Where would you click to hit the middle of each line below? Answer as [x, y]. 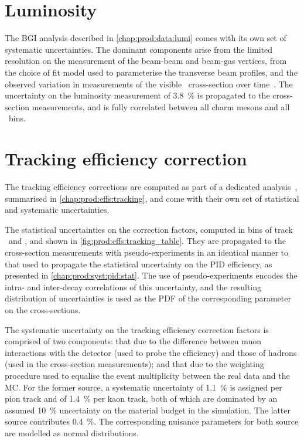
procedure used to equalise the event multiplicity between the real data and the [147, 375]
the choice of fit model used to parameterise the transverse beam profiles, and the [151, 72]
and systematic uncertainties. [57, 210]
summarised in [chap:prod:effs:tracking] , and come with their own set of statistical [152, 198]
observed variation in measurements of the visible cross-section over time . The [149, 84]
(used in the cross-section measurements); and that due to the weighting [134, 364]
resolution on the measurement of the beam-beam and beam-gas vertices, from [146, 61]
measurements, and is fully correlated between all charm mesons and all [161, 106]
